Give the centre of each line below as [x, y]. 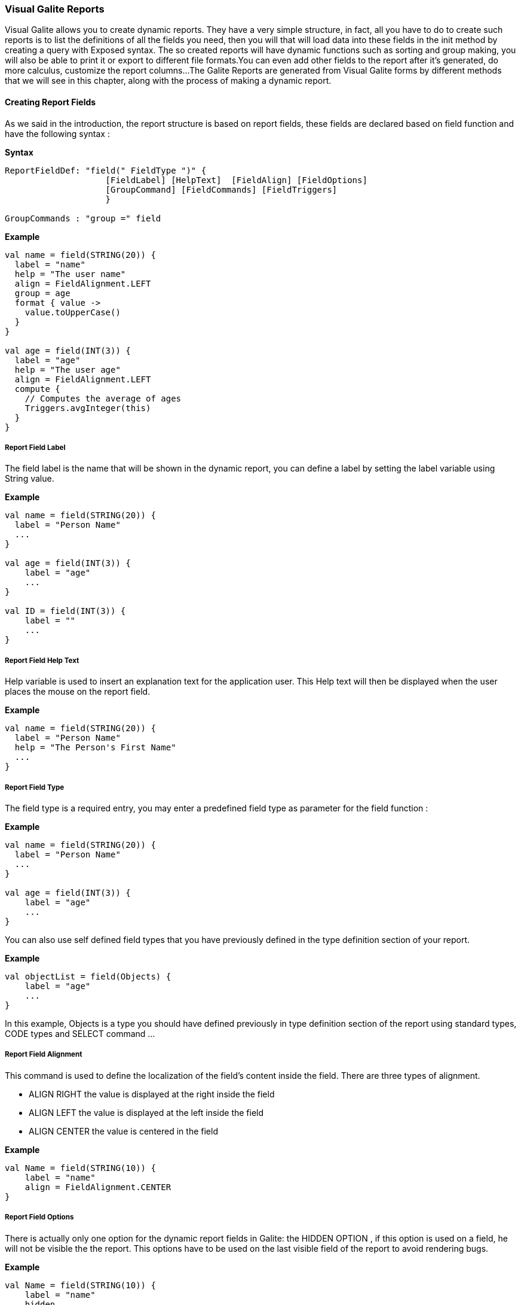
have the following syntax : [57, 133]
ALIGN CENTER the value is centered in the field [123, 1131]
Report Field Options [39, 1217]
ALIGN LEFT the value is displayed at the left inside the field [146, 1112]
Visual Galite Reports [55, 9]
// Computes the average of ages [103, 398]
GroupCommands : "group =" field [83, 218]
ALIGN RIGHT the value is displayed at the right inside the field [152, 1094]
